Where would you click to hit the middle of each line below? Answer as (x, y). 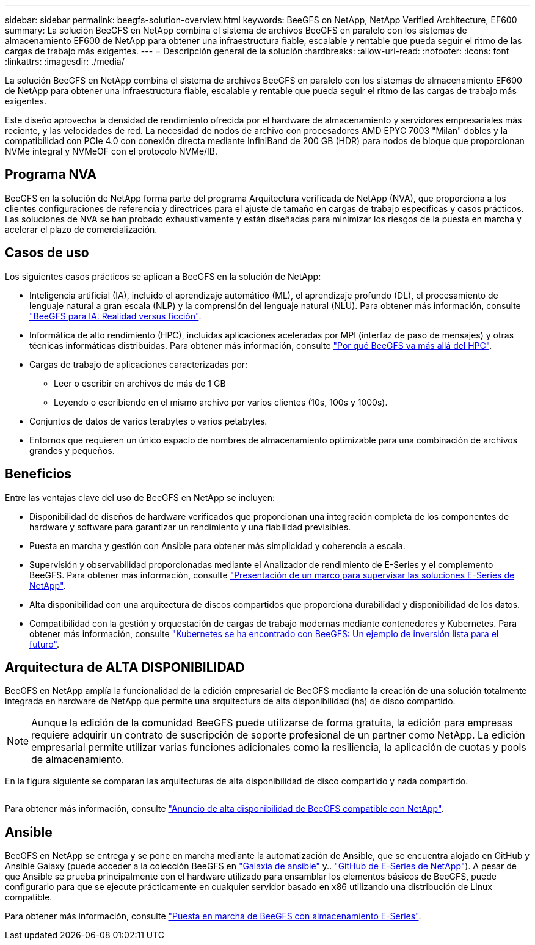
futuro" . (44, 644)
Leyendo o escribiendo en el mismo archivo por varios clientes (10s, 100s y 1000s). (221, 402)
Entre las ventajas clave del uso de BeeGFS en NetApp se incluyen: (140, 497)
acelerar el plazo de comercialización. (81, 229)
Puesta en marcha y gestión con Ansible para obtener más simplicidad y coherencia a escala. (217, 545)
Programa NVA (51, 175)
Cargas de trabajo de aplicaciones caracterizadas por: (139, 364)
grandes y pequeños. (72, 450)
